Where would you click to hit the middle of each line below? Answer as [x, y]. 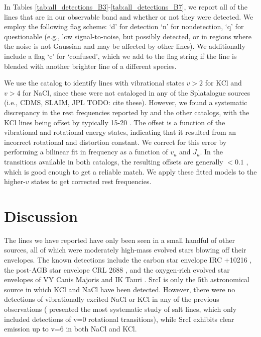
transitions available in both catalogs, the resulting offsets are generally [114, 161]
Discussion [41, 216]
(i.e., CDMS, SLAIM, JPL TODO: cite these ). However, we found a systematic [126, 102]
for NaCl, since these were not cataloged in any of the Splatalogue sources [137, 92]
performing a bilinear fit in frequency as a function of [86, 152]
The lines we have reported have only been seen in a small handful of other [119, 240]
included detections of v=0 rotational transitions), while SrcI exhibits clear [119, 319]
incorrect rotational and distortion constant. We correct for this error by [115, 142]
